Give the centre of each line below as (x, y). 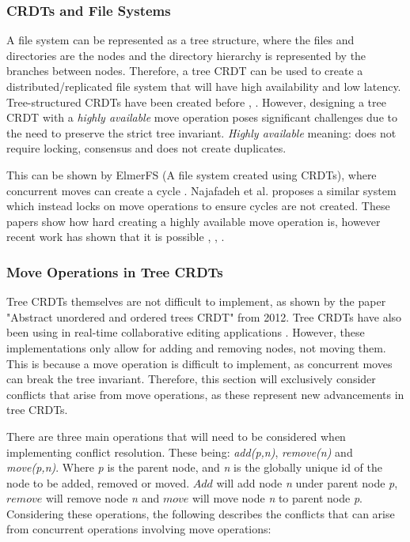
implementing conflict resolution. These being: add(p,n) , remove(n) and (180, 452)
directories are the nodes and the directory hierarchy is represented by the (186, 55)
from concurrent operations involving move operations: (139, 529)
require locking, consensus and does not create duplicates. (146, 148)
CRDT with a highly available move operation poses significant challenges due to (202, 117)
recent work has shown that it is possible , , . (116, 237)
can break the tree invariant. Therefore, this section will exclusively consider (191, 379)
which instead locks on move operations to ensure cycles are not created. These (198, 206)
